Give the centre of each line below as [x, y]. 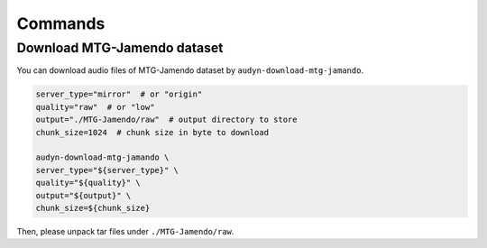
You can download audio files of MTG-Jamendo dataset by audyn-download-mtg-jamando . [190, 70]
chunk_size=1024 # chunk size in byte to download [152, 132]
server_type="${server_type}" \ [107, 170]
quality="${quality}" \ [88, 183]
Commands [61, 23]
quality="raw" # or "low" [95, 107]
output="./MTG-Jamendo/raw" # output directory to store [166, 120]
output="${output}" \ [83, 195]
